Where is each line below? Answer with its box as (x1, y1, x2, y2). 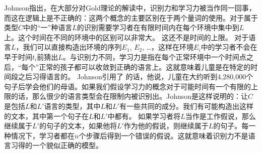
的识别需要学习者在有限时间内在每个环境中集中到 (77, 22, 239, 33)
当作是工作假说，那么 (185, 110, 256, 121)
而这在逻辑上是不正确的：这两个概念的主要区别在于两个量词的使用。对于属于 (4, 12, 258, 23)
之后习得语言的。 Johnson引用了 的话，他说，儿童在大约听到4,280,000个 (18, 71, 253, 82)
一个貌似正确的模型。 (32, 140, 103, 150)
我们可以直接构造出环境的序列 (23, 42, 122, 52)
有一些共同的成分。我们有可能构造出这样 (119, 100, 253, 111)
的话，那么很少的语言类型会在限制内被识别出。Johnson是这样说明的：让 (11, 91, 248, 101)
